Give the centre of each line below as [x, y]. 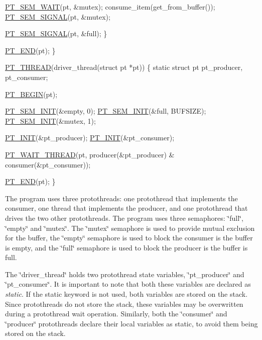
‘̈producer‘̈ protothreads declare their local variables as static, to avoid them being [132, 323]
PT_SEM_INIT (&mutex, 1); [50, 120]
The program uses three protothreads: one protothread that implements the [121, 198]
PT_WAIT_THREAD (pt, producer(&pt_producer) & [90, 154]
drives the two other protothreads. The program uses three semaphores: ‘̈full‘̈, [124, 218]
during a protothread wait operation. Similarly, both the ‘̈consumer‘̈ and [116, 314]
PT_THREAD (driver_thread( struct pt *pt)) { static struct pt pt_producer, [124, 67]
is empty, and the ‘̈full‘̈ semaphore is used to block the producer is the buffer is [126, 247]
